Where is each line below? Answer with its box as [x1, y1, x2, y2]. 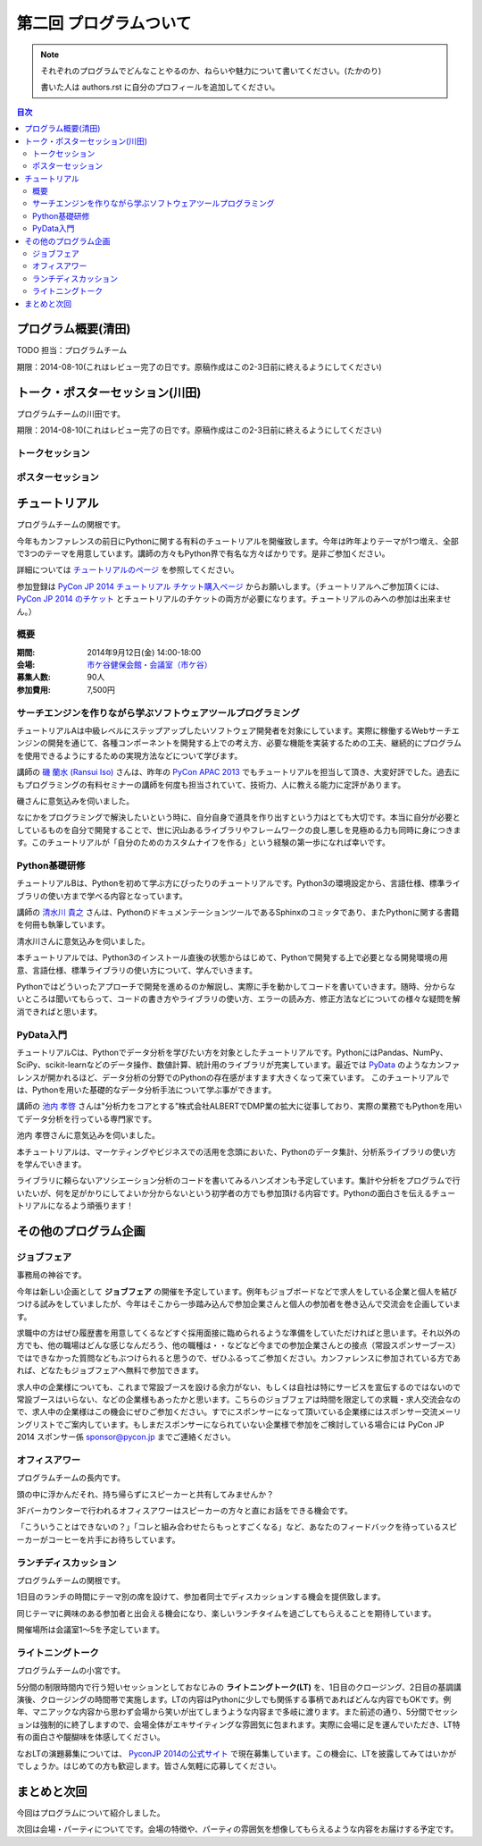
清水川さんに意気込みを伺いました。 [16, 935, 150, 947]
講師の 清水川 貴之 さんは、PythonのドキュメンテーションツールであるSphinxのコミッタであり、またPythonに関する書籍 [16, 907, 460, 918]
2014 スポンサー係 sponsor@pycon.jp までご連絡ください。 [16, 1431, 236, 1443]
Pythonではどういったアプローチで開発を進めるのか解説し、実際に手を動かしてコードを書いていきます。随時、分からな [16, 982, 456, 991]
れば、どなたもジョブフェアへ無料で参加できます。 [16, 1365, 204, 1376]
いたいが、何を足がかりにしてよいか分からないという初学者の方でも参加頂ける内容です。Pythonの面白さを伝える [16, 1187, 433, 1198]
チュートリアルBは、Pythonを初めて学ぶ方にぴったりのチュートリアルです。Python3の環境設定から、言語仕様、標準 [16, 878, 445, 889]
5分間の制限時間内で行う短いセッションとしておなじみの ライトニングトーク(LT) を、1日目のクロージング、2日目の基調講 [16, 1682, 461, 1692]
